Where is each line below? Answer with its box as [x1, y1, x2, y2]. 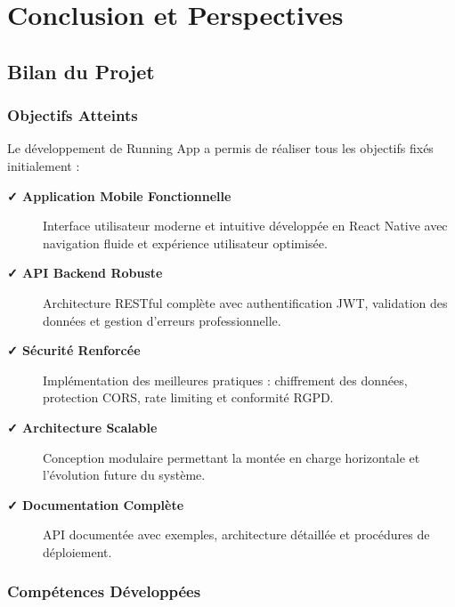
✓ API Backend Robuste [7, 263, 163, 282]
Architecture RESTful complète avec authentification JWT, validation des [43, 293, 448, 312]
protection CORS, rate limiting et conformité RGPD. [43, 388, 334, 407]
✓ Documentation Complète [7, 495, 184, 514]
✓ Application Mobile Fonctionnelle [7, 186, 232, 205]
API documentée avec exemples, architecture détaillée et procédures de [43, 525, 430, 544]
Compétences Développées [7, 580, 201, 603]
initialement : [7, 156, 80, 174]
